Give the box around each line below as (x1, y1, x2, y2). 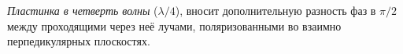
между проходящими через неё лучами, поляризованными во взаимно (7, 17, 342, 34)
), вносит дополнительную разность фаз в (175, 2, 376, 18)
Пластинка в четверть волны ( (7, 2, 158, 18)
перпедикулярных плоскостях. (7, 33, 150, 49)
